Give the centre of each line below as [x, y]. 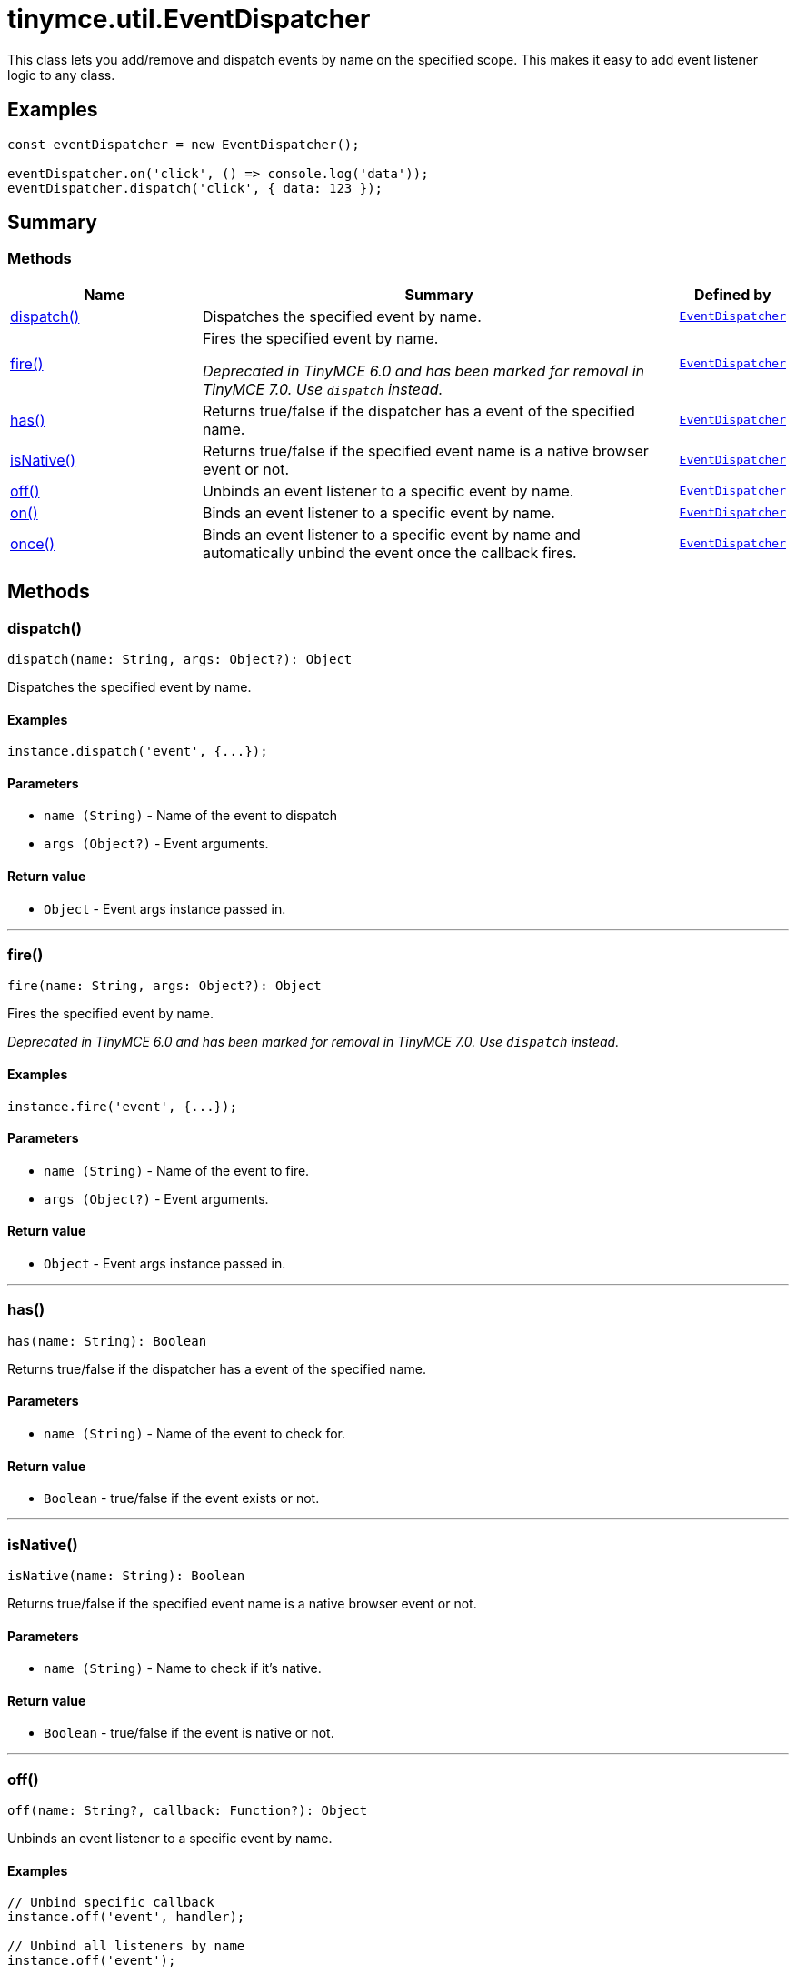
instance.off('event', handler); [126, 1917]
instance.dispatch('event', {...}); [138, 752]
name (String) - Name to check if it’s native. [183, 1668]
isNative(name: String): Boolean [126, 1576]
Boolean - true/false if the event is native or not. [189, 1733]
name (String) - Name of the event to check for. [194, 1434]
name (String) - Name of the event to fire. [177, 1170]
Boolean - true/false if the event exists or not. [182, 1498]
